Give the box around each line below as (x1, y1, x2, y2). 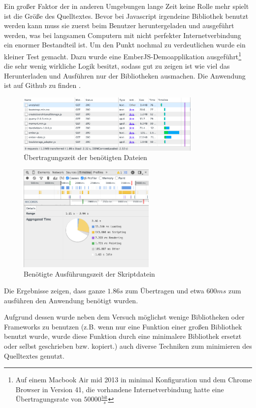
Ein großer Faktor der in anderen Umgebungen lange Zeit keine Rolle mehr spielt (4, 1, 249, 11)
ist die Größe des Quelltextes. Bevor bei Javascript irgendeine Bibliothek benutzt (4, 10, 249, 21)
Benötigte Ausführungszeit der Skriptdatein (24, 269, 155, 279)
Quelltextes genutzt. (4, 350, 64, 361)
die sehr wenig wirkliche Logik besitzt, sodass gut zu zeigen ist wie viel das (4, 61, 230, 71)
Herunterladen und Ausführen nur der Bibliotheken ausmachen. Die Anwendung (4, 70, 246, 81)
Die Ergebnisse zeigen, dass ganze (4, 286, 105, 296)
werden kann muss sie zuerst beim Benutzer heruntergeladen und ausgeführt (4, 20, 234, 31)
